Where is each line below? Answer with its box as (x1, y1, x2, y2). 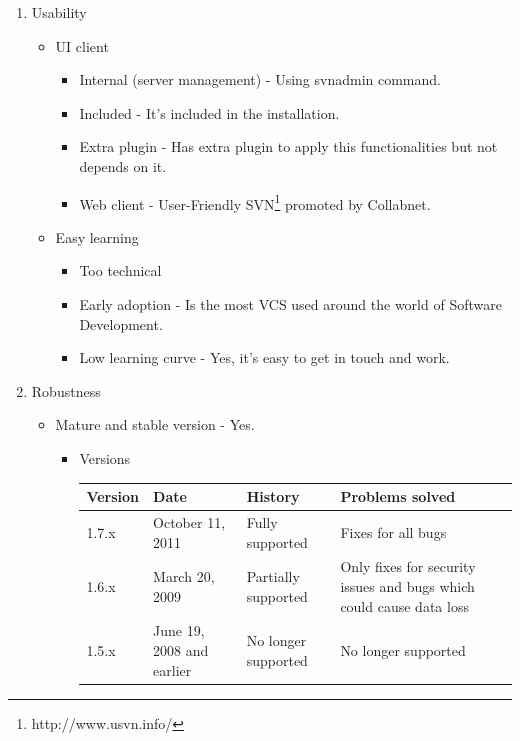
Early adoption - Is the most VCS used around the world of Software (79, 294, 502, 314)
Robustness (31, 380, 101, 401)
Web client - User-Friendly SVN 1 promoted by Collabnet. (79, 190, 431, 214)
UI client (55, 35, 109, 56)
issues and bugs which (340, 575, 475, 596)
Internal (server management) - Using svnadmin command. (79, 69, 441, 90)
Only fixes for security (340, 556, 476, 577)
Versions (79, 447, 131, 468)
